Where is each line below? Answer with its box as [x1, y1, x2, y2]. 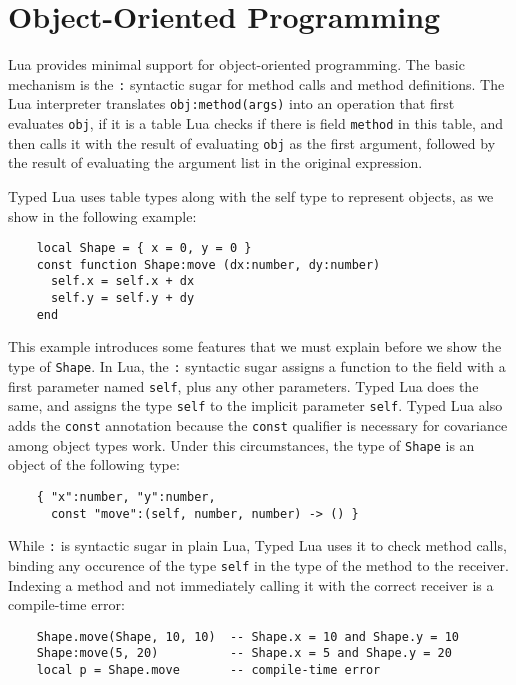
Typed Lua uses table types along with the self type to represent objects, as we [8, 185, 494, 206]
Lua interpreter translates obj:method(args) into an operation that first [8, 93, 455, 114]
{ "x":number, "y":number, [36, 489, 216, 504]
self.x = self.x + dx [50, 274, 195, 289]
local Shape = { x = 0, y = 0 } [36, 241, 252, 256]
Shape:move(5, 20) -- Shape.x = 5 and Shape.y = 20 [36, 646, 452, 661]
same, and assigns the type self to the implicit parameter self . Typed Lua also [8, 395, 503, 416]
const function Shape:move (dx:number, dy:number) [36, 257, 381, 272]
